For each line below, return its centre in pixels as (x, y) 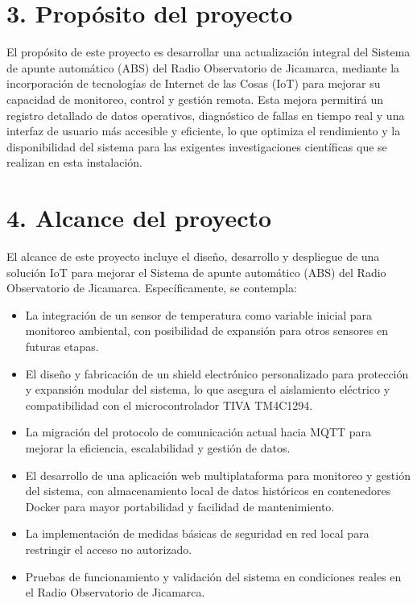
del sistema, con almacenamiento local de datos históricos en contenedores (208, 491)
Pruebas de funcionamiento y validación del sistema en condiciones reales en (213, 576)
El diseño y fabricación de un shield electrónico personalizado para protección (217, 373)
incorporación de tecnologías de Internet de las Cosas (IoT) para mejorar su (194, 83)
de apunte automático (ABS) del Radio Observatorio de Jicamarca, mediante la (203, 67)
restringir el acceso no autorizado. (109, 549)
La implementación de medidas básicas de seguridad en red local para (197, 533)
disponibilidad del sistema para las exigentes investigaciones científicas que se (197, 146)
